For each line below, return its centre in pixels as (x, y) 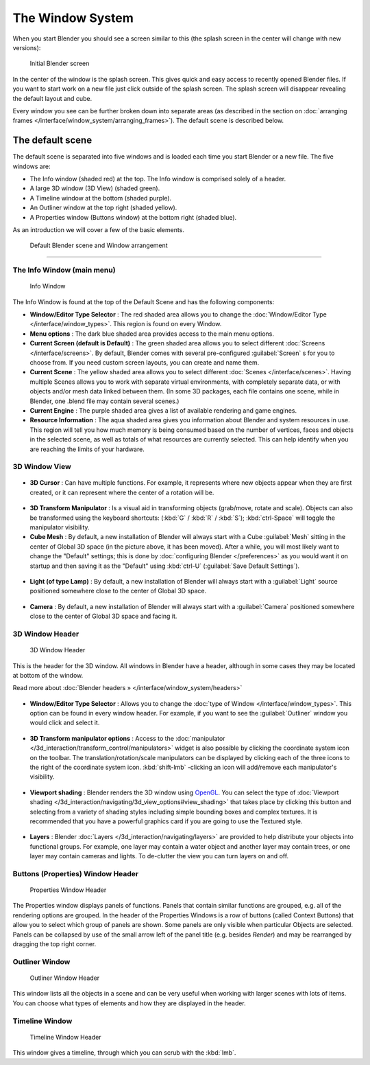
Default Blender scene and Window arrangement (99, 245)
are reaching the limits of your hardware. (87, 449)
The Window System (73, 18)
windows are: (32, 166)
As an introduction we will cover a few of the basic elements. (99, 229)
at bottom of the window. (48, 675)
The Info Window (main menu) (64, 270)
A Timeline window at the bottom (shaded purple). (101, 198)
